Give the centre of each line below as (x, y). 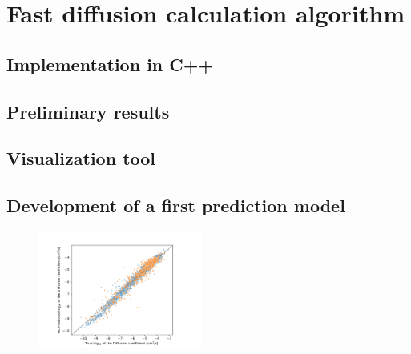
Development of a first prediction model (176, 205)
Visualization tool (81, 158)
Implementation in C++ (110, 64)
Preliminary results (88, 111)
